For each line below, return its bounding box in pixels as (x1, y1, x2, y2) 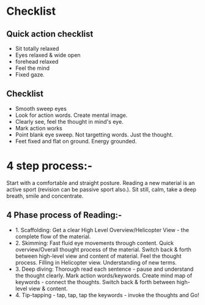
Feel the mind (15, 64, 50, 72)
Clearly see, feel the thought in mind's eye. (15, 118, 124, 125)
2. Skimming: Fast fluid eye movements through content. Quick (15, 239, 174, 246)
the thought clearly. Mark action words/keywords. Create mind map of (15, 271, 193, 279)
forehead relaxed (15, 58, 59, 65)
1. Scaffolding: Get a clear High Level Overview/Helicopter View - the (15, 226, 190, 233)
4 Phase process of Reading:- (6, 210, 122, 220)
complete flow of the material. (15, 233, 91, 240)
